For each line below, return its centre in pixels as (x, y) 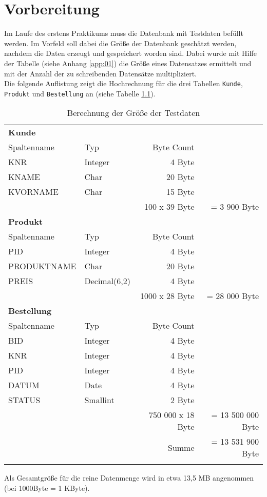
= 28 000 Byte (233, 296)
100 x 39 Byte (169, 207)
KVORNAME (33, 192)
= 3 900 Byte (235, 207)
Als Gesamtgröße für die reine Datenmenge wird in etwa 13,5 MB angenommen (129, 478)
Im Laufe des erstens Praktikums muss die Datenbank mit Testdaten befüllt (124, 33)
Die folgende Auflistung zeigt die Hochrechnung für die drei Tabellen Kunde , (123, 83)
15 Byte (180, 192)
